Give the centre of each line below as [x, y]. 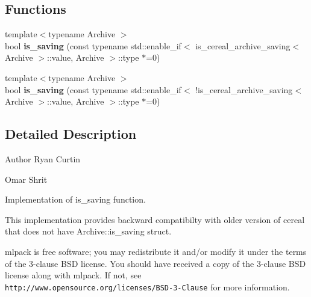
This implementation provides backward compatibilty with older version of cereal [155, 219]
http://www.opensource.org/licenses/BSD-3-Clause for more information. [147, 286]
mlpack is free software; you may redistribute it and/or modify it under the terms [156, 251]
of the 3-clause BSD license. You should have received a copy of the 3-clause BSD [155, 263]
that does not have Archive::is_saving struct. [88, 231]
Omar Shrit [26, 179]
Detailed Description [71, 134]
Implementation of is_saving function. [75, 199]
